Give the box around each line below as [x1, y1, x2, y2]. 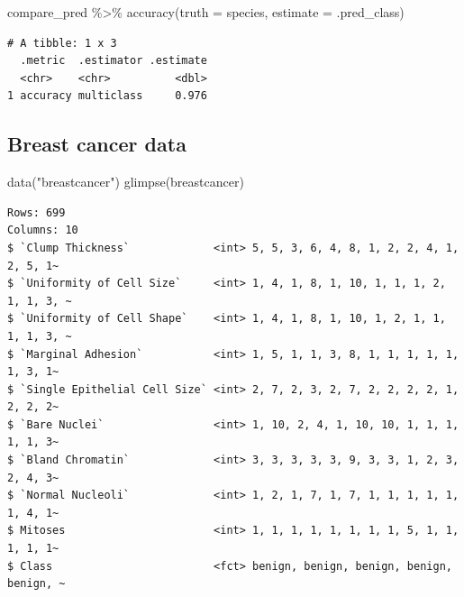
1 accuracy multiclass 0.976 [7, 89, 207, 103]
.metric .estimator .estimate [20, 54, 207, 68]
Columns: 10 [7, 224, 78, 237]
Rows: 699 [7, 206, 66, 219]
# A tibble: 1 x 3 [7, 36, 117, 50]
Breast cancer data [7, 130, 187, 158]
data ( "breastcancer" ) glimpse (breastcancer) [7, 172, 244, 191]
